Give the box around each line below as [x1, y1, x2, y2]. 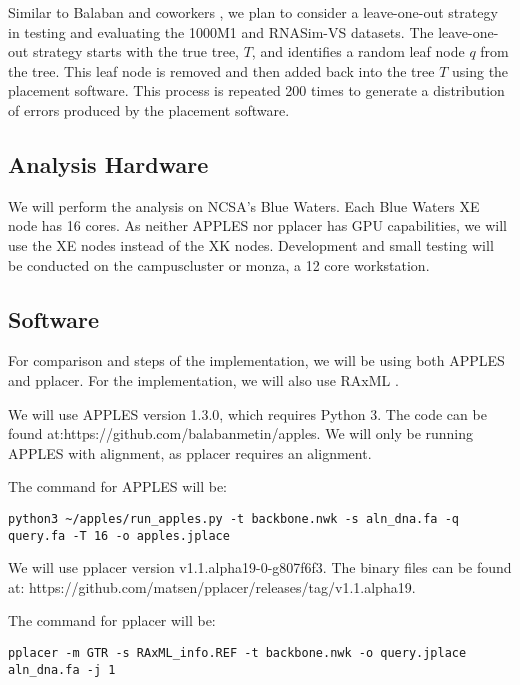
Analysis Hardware [8, 148, 209, 179]
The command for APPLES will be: [8, 476, 228, 497]
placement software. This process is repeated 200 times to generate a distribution [8, 80, 505, 101]
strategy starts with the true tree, [32, 41, 239, 62]
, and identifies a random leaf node [251, 41, 465, 62]
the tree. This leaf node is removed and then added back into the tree [8, 60, 435, 81]
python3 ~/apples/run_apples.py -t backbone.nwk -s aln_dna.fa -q [8, 511, 460, 526]
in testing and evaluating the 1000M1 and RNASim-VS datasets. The [8, 21, 434, 42]
